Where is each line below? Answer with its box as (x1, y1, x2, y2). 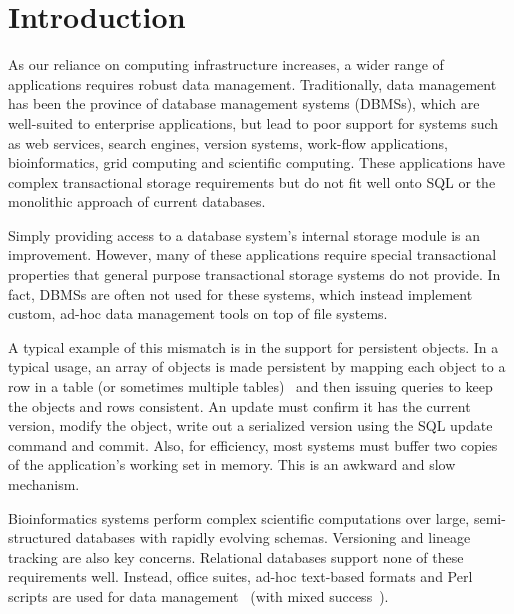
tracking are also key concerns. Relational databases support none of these (8, 546, 464, 567)
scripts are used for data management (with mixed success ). (8, 585, 389, 606)
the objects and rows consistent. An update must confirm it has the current (8, 395, 471, 416)
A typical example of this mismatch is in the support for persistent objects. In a (8, 336, 499, 357)
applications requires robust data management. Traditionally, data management (8, 73, 497, 94)
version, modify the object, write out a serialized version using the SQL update (8, 415, 493, 436)
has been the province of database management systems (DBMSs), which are (8, 93, 480, 114)
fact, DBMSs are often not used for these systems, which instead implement (8, 283, 473, 304)
